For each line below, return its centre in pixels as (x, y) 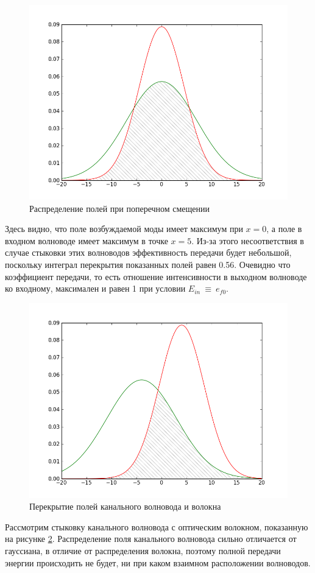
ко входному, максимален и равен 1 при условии (95, 288)
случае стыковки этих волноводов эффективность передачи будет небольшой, (148, 252)
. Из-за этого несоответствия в (248, 240)
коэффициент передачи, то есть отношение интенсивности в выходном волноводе (156, 276)
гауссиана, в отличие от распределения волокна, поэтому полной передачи (143, 550)
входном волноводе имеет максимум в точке (87, 240)
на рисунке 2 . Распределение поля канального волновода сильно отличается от (151, 539)
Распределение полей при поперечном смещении (120, 208)
